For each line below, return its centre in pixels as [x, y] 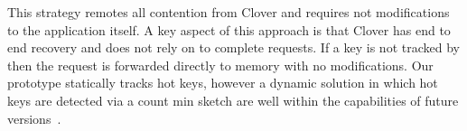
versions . [34, 118]
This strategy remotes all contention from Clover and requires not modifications [229, 12]
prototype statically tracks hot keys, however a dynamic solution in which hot [223, 83]
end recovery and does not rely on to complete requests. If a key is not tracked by [233, 47]
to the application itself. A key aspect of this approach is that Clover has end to [229, 29]
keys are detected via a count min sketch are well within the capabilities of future [233, 100]
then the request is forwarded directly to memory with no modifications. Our [220, 65]
